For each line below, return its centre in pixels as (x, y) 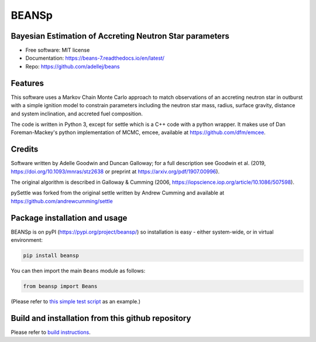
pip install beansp (51, 256)
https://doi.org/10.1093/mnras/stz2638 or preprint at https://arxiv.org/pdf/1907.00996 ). (115, 171)
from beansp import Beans (60, 286)
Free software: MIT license (58, 50)
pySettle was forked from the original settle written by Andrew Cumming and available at (118, 193)
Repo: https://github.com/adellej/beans (73, 66)
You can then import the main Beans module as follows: (78, 271)
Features (27, 83)
